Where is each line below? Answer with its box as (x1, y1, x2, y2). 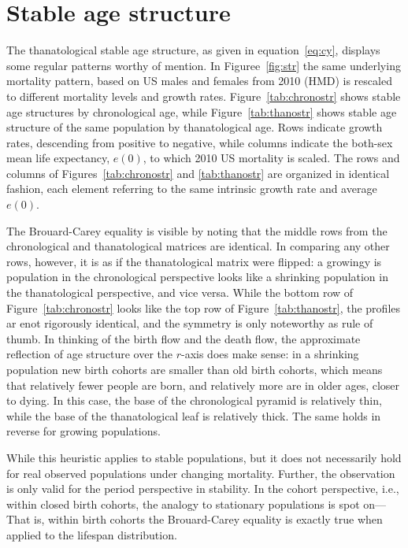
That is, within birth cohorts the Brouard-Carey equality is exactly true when (6, 511, 383, 528)
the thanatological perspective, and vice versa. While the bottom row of (6, 284, 354, 301)
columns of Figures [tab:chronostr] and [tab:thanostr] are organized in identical (6, 165, 390, 181)
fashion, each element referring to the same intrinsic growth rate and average (6, 180, 377, 197)
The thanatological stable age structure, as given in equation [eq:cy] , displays (6, 42, 380, 58)
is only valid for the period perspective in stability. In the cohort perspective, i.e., (6, 480, 399, 497)
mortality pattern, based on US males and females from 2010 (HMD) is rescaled (6, 72, 392, 89)
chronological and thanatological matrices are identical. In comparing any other (6, 238, 390, 254)
